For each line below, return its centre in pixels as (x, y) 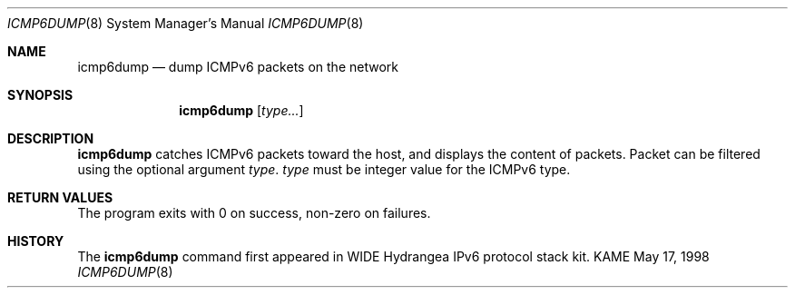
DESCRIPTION (51, 138)
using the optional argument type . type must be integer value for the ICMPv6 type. (324, 169)
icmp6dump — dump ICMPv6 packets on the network (238, 67)
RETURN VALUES (60, 197)
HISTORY (36, 241)
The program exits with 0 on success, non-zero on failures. (254, 213)
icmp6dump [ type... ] (241, 110)
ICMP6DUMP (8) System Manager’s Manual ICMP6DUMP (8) (186, 23)
